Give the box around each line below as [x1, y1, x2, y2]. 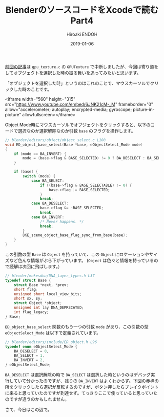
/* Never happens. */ [40, 219, 84, 224]
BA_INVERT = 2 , [14, 358, 45, 363]
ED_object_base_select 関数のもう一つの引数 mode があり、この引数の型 [5, 324, 149, 329]
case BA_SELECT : [31, 178, 64, 183]
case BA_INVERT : [31, 215, 64, 219]
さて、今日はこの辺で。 [5, 407, 52, 413]
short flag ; [14, 287, 38, 292]
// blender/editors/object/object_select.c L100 [5, 137, 106, 142]
